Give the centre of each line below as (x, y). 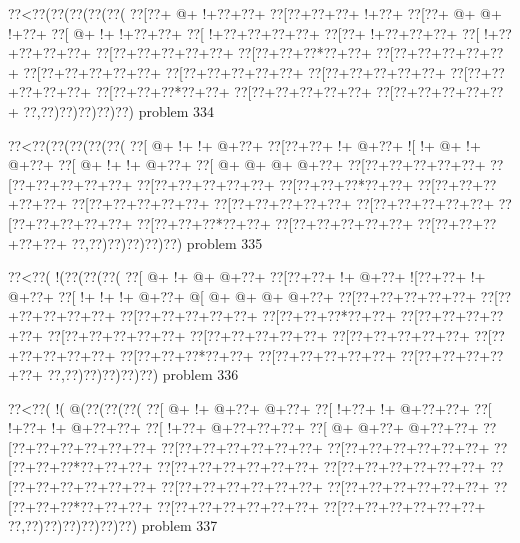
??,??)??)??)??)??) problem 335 (167, 242)
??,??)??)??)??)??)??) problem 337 (113, 525)
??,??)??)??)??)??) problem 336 (143, 374)
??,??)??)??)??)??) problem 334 (119, 110)
